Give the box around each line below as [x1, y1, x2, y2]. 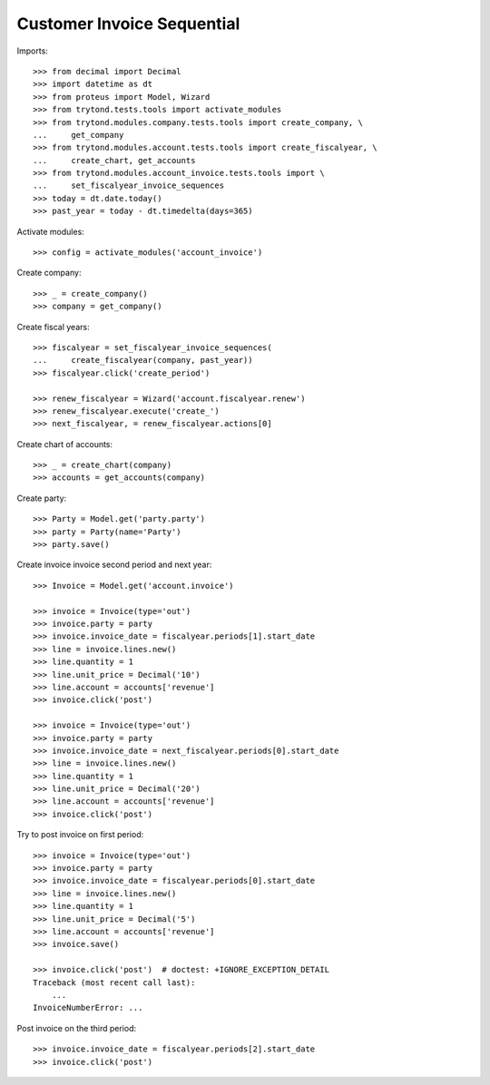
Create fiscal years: [16, 321, 90, 332]
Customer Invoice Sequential [16, 14, 240, 34]
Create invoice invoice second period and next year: [16, 559, 212, 571]
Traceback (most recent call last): [33, 977, 196, 988]
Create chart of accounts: [16, 438, 113, 449]
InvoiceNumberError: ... [33, 1002, 143, 1013]
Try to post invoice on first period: [16, 829, 144, 840]
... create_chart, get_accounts [33, 155, 196, 165]
